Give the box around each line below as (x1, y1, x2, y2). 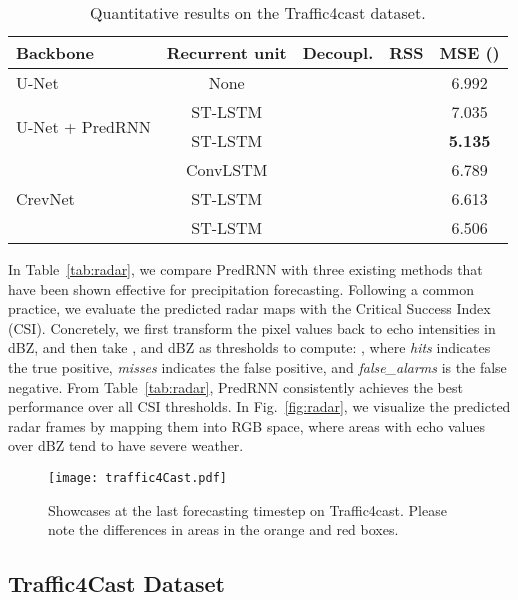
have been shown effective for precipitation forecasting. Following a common (8, 278, 474, 299)
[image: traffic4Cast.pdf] (48, 470, 227, 485)
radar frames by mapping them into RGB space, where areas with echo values (8, 415, 485, 436)
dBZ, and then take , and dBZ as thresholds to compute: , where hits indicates (8, 337, 491, 358)
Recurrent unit (166, 41, 287, 64)
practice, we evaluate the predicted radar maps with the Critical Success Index (8, 298, 491, 319)
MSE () (439, 41, 500, 64)
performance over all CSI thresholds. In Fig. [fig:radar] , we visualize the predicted (8, 396, 511, 417)
